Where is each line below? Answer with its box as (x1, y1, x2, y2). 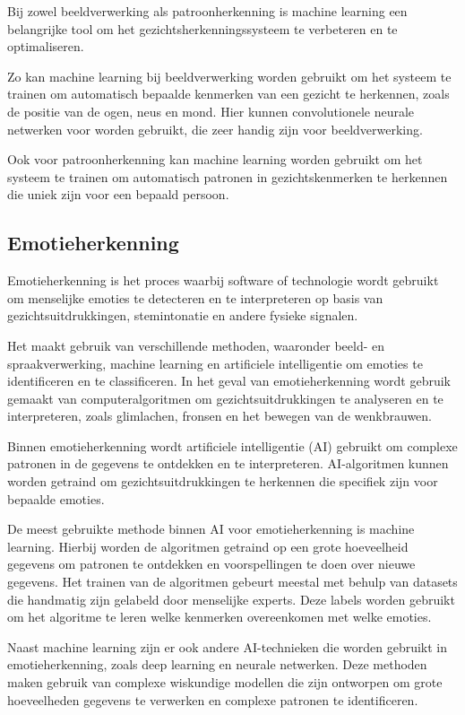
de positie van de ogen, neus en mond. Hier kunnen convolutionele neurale (7, 101, 415, 120)
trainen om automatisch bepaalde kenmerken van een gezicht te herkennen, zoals (7, 84, 450, 103)
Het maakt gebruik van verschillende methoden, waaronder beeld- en (7, 336, 385, 354)
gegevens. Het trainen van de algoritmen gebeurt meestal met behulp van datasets (7, 572, 458, 591)
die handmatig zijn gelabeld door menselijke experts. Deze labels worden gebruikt (7, 589, 455, 608)
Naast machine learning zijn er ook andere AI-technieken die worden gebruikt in (7, 637, 448, 656)
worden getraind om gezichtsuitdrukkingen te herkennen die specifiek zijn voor (7, 472, 438, 491)
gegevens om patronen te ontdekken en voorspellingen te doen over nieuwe (7, 554, 416, 573)
